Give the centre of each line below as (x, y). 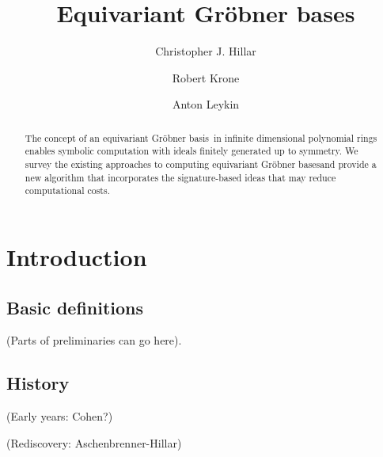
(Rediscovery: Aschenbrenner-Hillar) (94, 442)
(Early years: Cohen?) (60, 416)
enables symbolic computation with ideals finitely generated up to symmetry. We (191, 151)
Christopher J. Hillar (206, 51)
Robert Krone (206, 77)
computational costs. (67, 190)
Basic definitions (75, 307)
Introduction (77, 256)
